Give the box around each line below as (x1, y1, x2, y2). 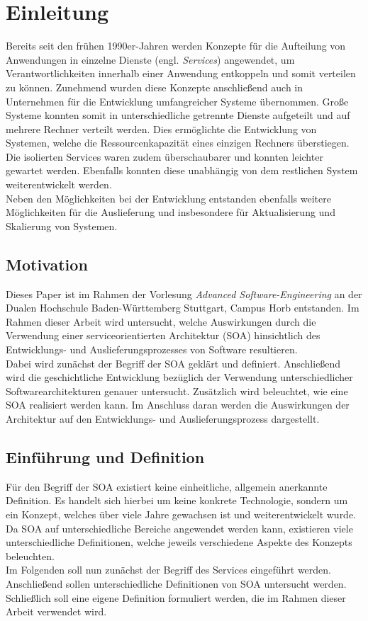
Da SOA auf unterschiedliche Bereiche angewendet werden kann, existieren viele (6, 520, 353, 535)
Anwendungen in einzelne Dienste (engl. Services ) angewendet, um (6, 52, 295, 67)
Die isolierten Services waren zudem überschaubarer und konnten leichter (6, 149, 323, 164)
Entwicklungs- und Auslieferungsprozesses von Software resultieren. (6, 342, 298, 357)
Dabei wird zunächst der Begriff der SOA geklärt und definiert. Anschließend (6, 355, 341, 370)
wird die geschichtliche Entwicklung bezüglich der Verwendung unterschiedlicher (6, 370, 353, 384)
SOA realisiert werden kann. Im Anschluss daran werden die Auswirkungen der (6, 397, 350, 412)
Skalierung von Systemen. (6, 218, 118, 233)
